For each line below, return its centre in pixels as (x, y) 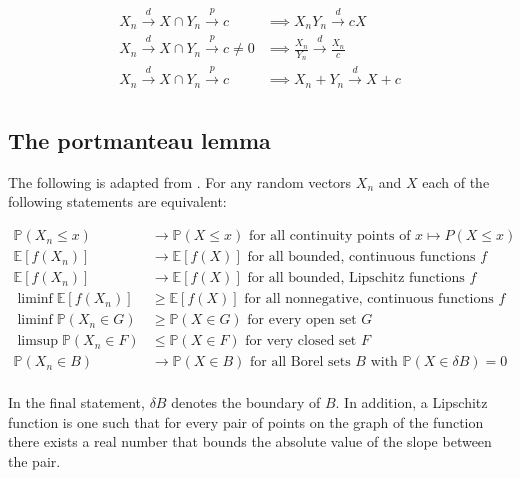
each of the (456, 181)
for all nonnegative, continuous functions (369, 299)
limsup (37, 341)
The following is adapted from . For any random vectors (180, 181)
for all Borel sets (300, 362)
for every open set (302, 320)
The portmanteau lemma (139, 140)
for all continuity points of (329, 236)
